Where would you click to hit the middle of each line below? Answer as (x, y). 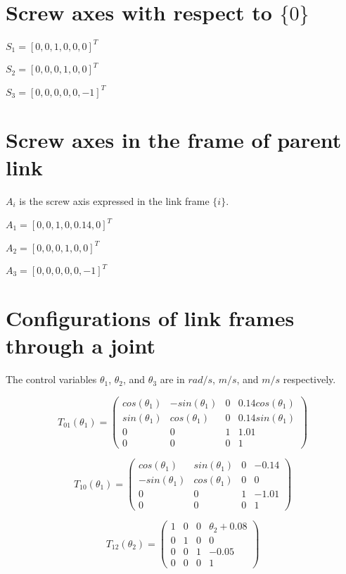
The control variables (51, 379)
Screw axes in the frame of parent (174, 139)
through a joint (81, 345)
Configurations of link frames (150, 318)
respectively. (309, 379)
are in (172, 379)
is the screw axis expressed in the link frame (114, 200)
